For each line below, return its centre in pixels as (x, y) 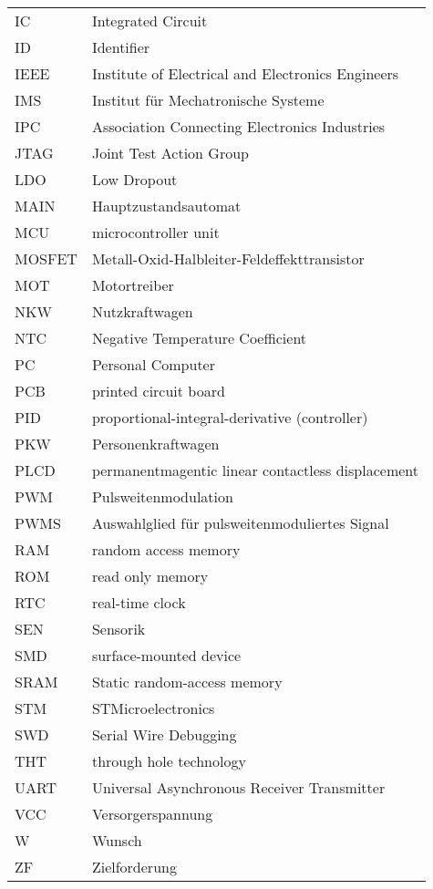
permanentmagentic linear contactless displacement (255, 470)
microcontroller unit (155, 232)
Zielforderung (134, 867)
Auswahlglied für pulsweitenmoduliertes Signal (240, 523)
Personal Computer (153, 364)
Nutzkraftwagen (142, 311)
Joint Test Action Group (170, 153)
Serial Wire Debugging (164, 734)
